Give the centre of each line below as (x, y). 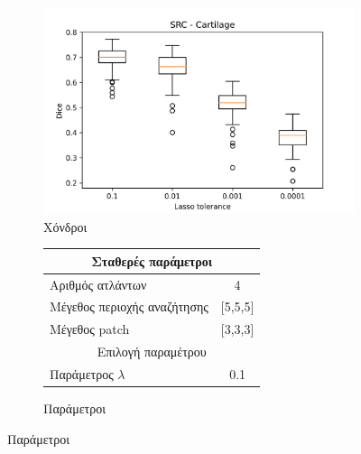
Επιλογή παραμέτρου (152, 352)
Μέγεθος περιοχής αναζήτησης (129, 306)
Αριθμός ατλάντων (98, 284)
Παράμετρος (82, 374)
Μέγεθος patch (90, 329)
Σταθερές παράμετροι (152, 260)
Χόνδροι (65, 226)
